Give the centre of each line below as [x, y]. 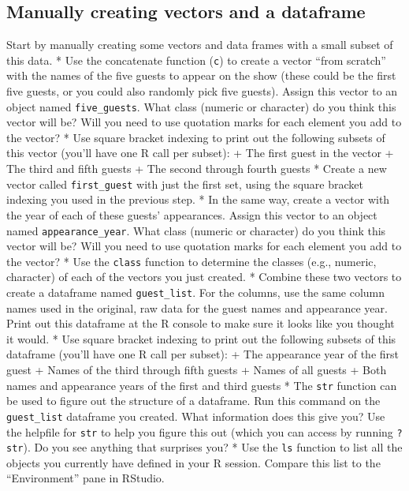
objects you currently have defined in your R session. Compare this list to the [193, 462]
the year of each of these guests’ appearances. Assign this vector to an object [192, 214]
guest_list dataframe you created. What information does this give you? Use [196, 416]
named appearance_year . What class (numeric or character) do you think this [196, 230]
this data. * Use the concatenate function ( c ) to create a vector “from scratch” [196, 60]
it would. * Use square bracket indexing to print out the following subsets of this [201, 338]
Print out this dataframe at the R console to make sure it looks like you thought [201, 323]
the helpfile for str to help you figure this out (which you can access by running [200, 431]
